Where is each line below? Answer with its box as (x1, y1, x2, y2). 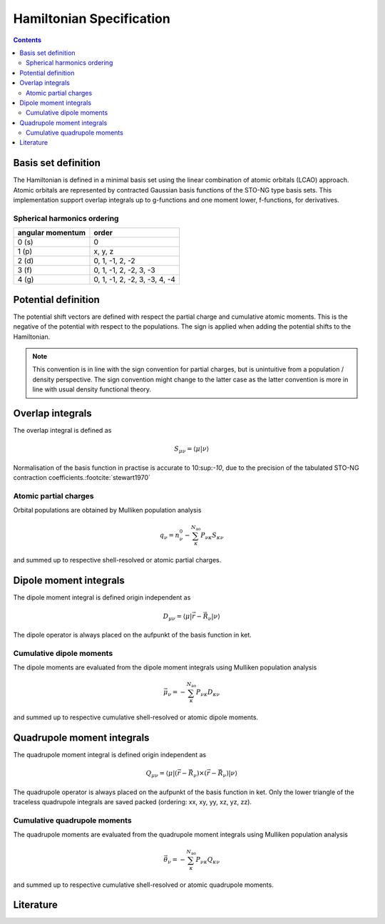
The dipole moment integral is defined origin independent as (13, 593, 191, 602)
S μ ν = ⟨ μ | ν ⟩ (174, 445, 210, 455)
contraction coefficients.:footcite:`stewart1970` (13, 473, 151, 482)
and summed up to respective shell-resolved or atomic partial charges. (13, 556, 222, 565)
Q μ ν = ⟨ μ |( (145, 769, 178, 779)
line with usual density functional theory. (32, 385, 152, 394)
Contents (13, 36, 42, 44)
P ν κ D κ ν (196, 688, 220, 698)
